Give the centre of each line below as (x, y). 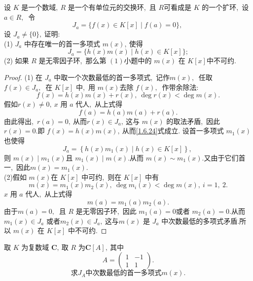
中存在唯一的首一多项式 (62, 43)
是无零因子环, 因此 (106, 211)
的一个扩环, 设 (225, 7)
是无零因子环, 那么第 (72, 60)
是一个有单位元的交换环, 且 (112, 7)
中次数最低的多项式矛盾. (200, 221)
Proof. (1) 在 (23, 77)
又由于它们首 (225, 157)
